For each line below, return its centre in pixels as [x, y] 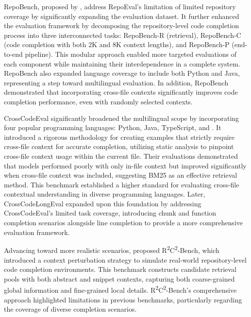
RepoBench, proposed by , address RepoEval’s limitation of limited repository [120, 6]
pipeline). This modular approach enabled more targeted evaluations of [131, 54]
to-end [13, 54]
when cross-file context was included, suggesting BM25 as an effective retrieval [121, 175]
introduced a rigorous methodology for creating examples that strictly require [119, 137]
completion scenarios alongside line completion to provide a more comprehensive [123, 223]
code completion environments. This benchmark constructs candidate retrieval [120, 269]
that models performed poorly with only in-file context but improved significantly [125, 165]
